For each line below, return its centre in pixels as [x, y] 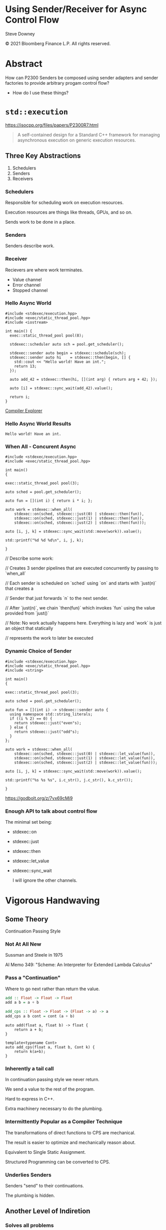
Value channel [27, 279]
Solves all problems [29, 1225]
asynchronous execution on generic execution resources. [76, 140]
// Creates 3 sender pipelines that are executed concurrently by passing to [82, 568]
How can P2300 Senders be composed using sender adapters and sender [82, 78]
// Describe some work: [29, 558]
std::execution [37, 112]
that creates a [19, 588]
